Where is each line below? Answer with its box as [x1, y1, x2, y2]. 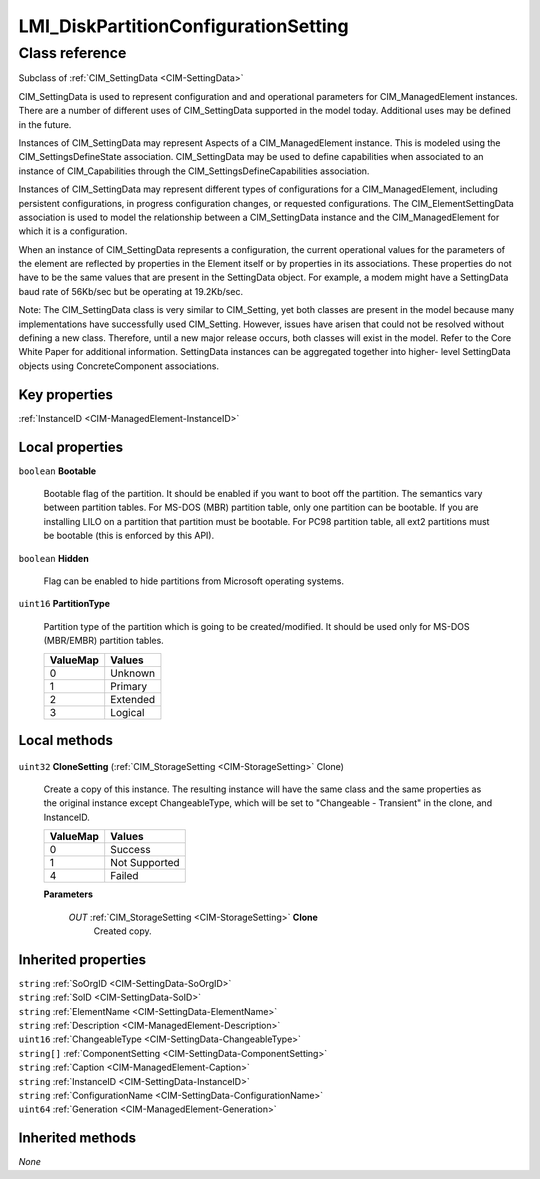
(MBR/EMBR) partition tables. [43, 635, 164, 647]
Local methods [18, 731, 114, 749]
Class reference [18, 44, 127, 62]
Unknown [110, 666, 156, 680]
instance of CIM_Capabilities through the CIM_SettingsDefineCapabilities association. [18, 165, 370, 177]
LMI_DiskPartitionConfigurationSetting [18, 15, 349, 37]
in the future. [18, 118, 72, 130]
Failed [110, 869, 139, 883]
